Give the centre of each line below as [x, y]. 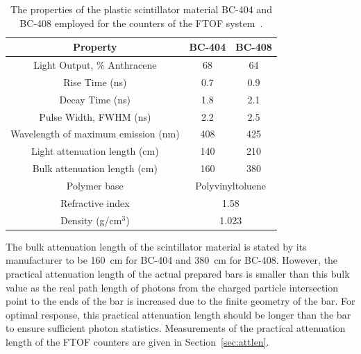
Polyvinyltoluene [231, 185]
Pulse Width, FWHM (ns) [95, 116]
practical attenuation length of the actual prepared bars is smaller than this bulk [178, 273]
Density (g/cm [91, 220]
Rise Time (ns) [95, 82]
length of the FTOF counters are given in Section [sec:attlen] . [137, 341]
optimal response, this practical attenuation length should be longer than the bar [178, 314]
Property [95, 47]
